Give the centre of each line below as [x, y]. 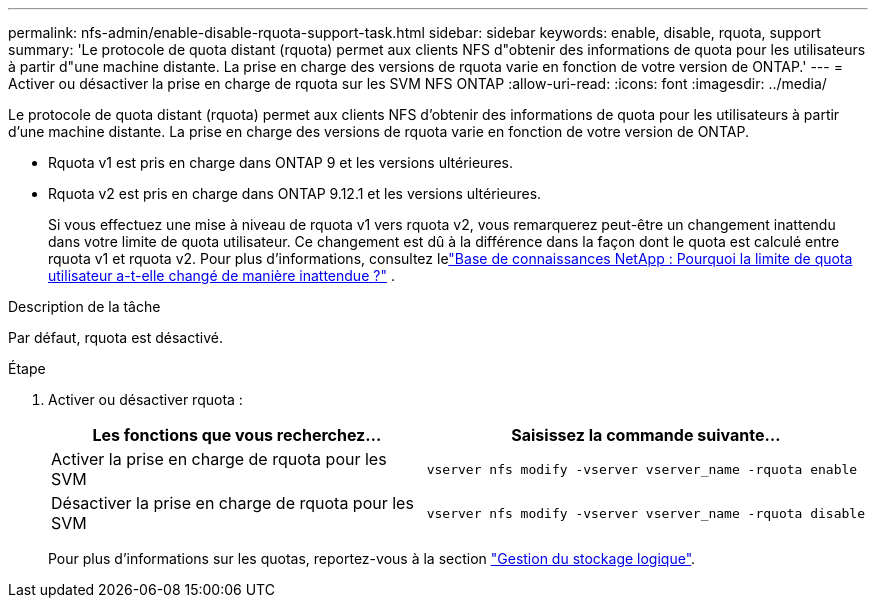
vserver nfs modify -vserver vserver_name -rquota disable [645, 513]
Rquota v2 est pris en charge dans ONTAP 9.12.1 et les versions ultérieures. [295, 193]
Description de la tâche [84, 306]
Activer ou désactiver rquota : [145, 399]
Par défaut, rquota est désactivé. [115, 337]
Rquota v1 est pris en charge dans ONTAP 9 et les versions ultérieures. [280, 162]
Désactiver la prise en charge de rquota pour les [232, 503]
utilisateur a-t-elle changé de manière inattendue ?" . [221, 275]
